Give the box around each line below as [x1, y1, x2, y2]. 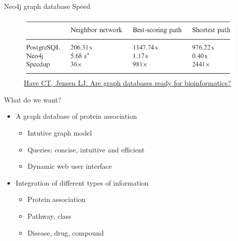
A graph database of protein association [15, 111, 137, 121]
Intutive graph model [27, 127, 92, 138]
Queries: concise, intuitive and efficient [27, 144, 145, 154]
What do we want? [4, 94, 61, 104]
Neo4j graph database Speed [4, 1, 90, 11]
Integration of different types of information [15, 177, 149, 188]
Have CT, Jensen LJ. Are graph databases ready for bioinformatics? [24, 78, 231, 88]
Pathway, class [27, 210, 71, 221]
